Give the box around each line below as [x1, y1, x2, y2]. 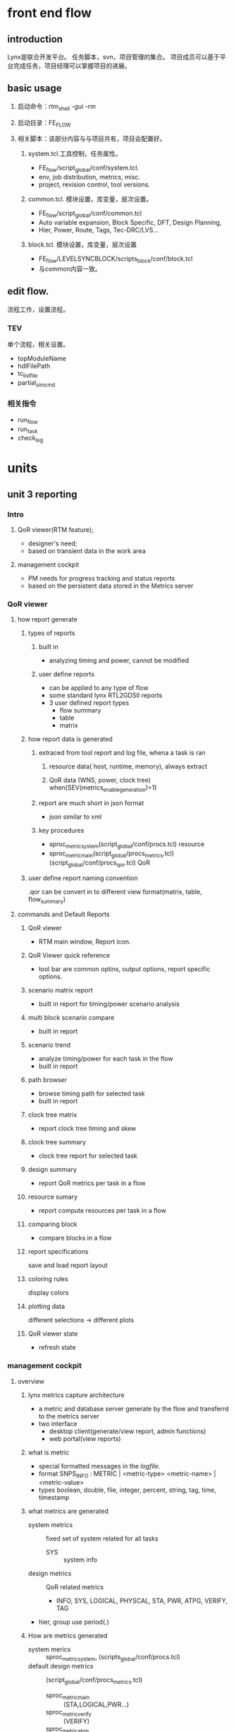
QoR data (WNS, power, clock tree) [49, 776, 151, 785]
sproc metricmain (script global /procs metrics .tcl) [49, 849, 175, 859]
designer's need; [27, 539, 77, 548]
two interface [38, 1419, 77, 1428]
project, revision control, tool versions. [38, 180, 150, 189]
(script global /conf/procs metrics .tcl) [45, 1675, 143, 1686]
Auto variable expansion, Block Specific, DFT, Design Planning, [38, 218, 222, 227]
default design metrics [27, 1662, 94, 1671]
